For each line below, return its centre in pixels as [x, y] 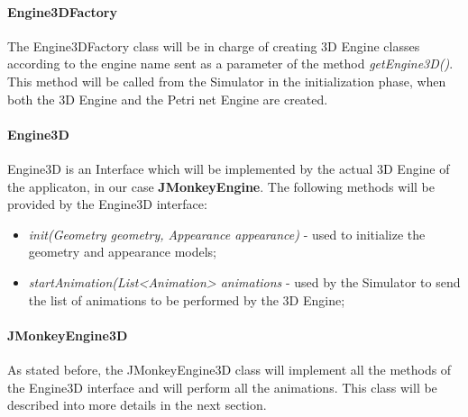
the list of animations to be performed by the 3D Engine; [187, 299]
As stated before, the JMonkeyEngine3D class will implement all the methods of [229, 369]
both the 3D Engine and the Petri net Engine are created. [168, 99]
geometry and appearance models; [123, 252]
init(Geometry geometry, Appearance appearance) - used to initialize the [227, 234]
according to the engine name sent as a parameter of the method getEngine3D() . [230, 63]
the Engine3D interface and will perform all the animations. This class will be [222, 387]
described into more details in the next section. [137, 405]
